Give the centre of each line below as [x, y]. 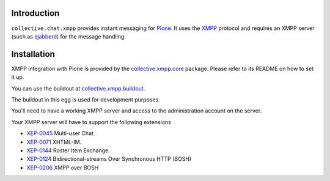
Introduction [35, 13]
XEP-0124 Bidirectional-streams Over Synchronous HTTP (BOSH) [109, 159]
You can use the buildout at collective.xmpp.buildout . [78, 88]
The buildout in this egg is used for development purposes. [86, 99]
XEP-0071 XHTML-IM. [54, 142]
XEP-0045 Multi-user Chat [60, 133]
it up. [18, 77]
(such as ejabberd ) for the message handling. [69, 36]
